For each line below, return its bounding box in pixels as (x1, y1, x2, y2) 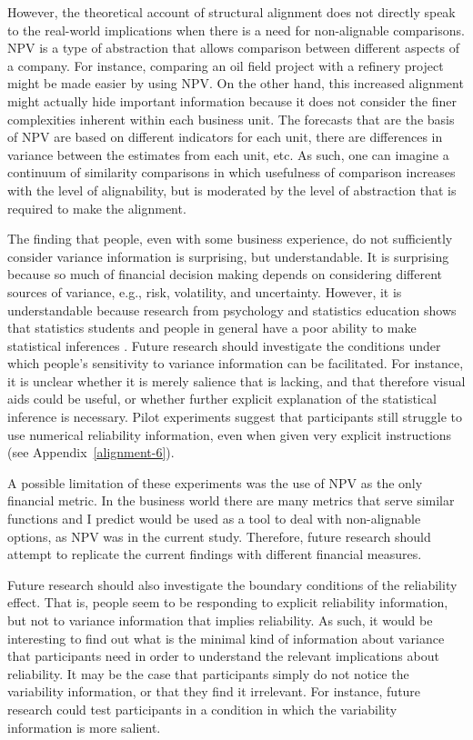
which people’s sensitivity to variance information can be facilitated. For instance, (7, 354, 464, 373)
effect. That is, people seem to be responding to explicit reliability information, (7, 593, 448, 612)
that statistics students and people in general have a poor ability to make (7, 318, 417, 337)
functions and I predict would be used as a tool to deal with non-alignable (7, 509, 421, 528)
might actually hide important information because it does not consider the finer (7, 91, 457, 110)
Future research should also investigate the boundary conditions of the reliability (7, 575, 458, 594)
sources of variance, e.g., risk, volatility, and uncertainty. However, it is (7, 282, 402, 301)
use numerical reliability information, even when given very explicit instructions (7, 425, 452, 444)
